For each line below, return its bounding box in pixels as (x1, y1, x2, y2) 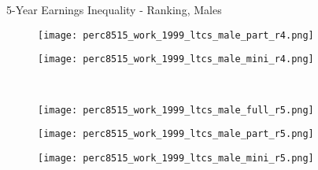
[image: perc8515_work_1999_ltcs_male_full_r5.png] (38, 104, 314, 116)
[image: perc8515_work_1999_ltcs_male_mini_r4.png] (38, 54, 314, 65)
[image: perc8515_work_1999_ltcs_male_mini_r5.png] (38, 152, 314, 164)
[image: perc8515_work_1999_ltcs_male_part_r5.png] (38, 128, 314, 140)
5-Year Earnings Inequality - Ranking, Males (6, 2, 222, 17)
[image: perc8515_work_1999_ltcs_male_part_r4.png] (38, 29, 314, 41)
